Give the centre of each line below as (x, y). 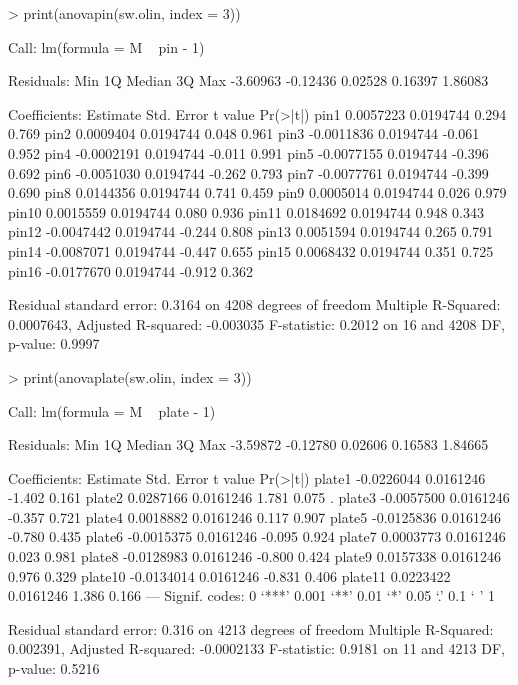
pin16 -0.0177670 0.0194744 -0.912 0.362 (130, 270)
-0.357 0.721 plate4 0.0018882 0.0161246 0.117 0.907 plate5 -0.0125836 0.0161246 (255, 516)
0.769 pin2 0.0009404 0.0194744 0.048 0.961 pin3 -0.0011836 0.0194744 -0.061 (244, 133)
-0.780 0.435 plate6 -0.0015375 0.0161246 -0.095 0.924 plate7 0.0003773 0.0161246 (257, 536)
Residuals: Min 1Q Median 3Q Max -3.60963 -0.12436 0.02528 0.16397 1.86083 (248, 80)
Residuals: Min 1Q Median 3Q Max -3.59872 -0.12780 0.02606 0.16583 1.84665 (248, 444)
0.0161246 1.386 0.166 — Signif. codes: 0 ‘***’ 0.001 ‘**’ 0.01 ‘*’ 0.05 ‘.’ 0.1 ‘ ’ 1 (251, 595)
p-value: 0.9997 (54, 343)
